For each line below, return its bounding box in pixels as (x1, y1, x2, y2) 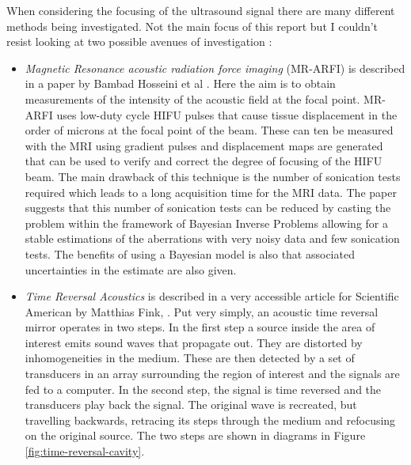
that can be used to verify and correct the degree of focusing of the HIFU (25, 153, 382, 169)
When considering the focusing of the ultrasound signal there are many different (6, 2, 395, 18)
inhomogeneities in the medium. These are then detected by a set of (25, 350, 355, 366)
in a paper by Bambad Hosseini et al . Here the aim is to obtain (25, 75, 336, 92)
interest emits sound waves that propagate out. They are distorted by (25, 334, 363, 350)
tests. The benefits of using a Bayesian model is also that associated (25, 245, 355, 262)
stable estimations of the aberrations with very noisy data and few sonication (25, 230, 400, 247)
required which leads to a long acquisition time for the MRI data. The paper (25, 183, 397, 200)
